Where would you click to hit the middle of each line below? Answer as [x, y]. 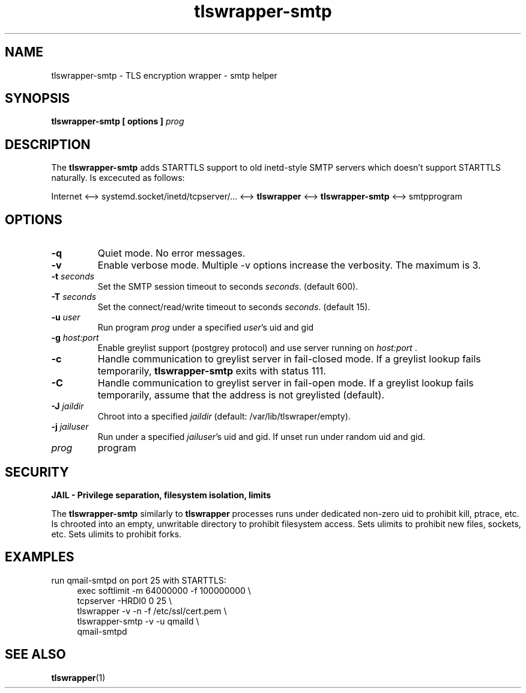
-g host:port [75, 338]
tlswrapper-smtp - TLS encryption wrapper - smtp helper [164, 75]
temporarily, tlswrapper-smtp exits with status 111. [212, 371]
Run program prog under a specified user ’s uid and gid [206, 328]
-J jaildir [68, 406]
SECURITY [37, 472]
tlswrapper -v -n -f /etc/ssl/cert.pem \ [152, 611]
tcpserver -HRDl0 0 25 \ [125, 600]
